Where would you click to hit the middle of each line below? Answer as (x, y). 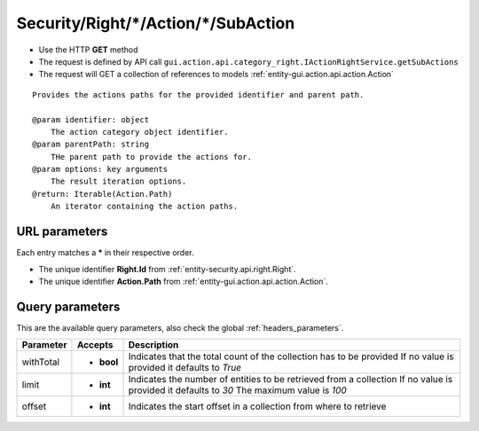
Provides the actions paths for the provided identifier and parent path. (198, 94)
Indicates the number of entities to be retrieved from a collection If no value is (291, 380)
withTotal (41, 362)
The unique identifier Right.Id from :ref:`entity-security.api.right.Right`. (167, 269)
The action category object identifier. (140, 132)
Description (153, 345)
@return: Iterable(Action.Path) (102, 194)
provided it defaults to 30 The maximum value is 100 (238, 390)
